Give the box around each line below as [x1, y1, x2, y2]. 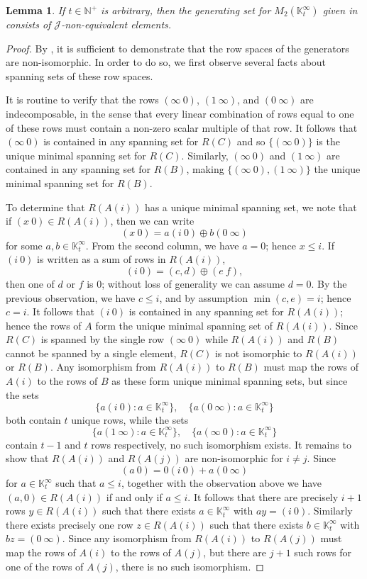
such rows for [294, 545, 352, 559]
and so [236, 134, 265, 149]
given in [322, 3, 358, 17]
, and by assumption [159, 290, 248, 305]
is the [316, 134, 340, 149]
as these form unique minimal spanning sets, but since [111, 373, 348, 388]
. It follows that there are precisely [187, 489, 339, 504]
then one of [6, 276, 55, 291]
